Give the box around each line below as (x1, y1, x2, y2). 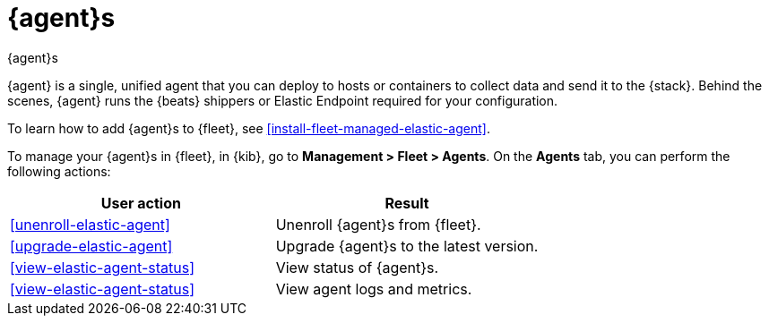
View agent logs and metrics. (275, 279, 472, 298)
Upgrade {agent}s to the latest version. (275, 236, 539, 255)
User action (100, 193, 181, 212)
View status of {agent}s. (275, 258, 439, 276)
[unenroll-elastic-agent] (10, 215, 170, 234)
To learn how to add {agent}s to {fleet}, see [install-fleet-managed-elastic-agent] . (7, 120, 490, 136)
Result (384, 193, 429, 212)
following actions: (7, 163, 111, 179)
